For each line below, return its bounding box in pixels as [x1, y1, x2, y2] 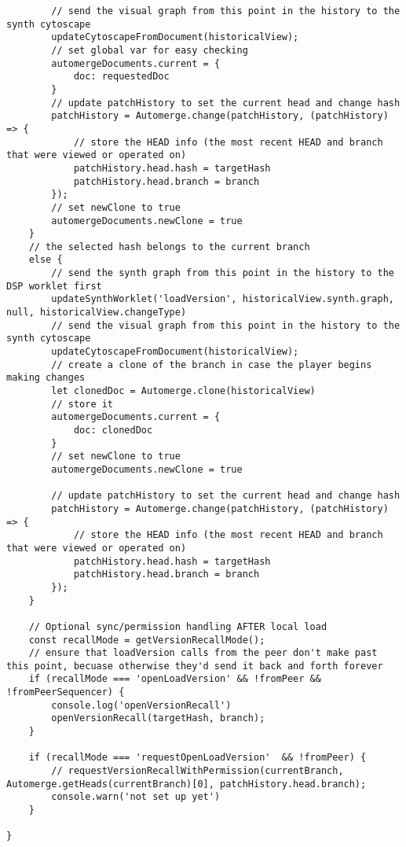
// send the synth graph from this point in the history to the [51, 267, 394, 279]
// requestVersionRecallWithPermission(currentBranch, [51, 765, 344, 777]
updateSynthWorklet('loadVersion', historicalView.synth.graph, [51, 293, 394, 305]
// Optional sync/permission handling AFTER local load [28, 621, 327, 632]
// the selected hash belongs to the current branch [28, 241, 310, 252]
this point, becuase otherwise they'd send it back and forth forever [6, 660, 383, 672]
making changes [6, 372, 86, 384]
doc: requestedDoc [73, 71, 170, 83]
